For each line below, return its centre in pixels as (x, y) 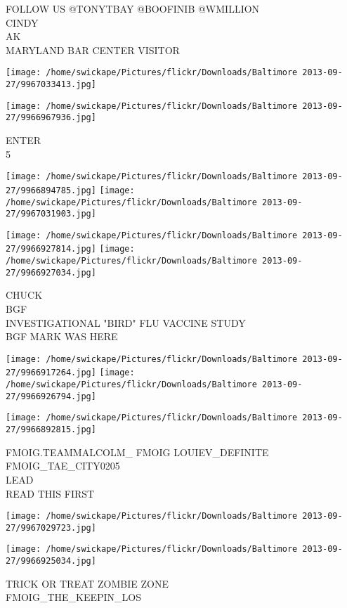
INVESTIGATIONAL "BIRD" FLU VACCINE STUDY (126, 322)
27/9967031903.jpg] (51, 214)
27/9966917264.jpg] (51, 373)
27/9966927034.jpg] (51, 272)
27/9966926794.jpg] (51, 396)
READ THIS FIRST (50, 493)
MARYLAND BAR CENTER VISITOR (93, 50)
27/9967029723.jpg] (51, 528)
